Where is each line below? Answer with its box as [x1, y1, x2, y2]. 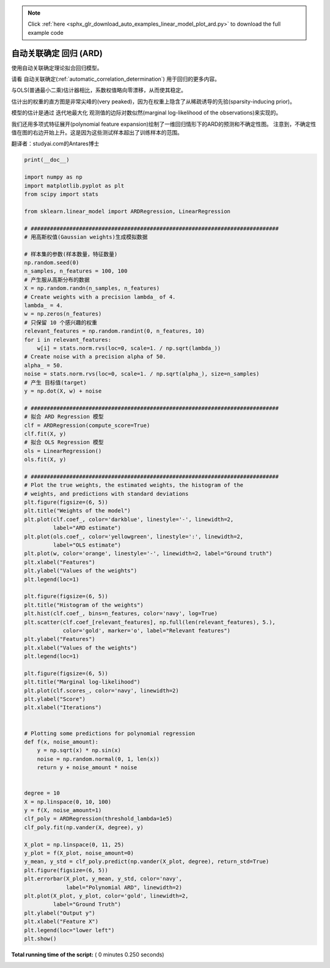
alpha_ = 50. [24, 361, 64, 369]
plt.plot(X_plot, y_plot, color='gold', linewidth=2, [24, 893, 189, 899]
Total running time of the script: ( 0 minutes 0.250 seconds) [11, 951, 164, 958]
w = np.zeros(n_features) [24, 311, 102, 317]
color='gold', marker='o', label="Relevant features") [62, 627, 231, 634]
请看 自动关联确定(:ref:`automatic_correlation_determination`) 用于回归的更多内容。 [11, 75, 220, 83]
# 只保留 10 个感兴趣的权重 [24, 319, 98, 326]
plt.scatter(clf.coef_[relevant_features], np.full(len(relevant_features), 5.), [24, 618, 276, 626]
